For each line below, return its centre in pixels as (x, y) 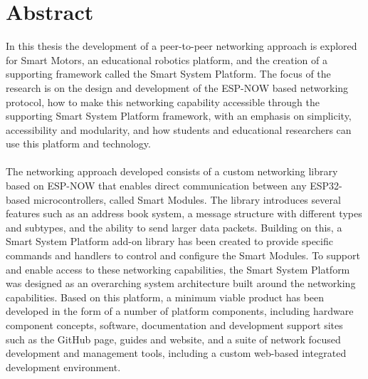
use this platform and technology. (78, 144)
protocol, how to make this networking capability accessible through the (163, 102)
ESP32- (326, 186)
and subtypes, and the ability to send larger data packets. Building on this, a (174, 227)
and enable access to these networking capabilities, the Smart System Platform (178, 269)
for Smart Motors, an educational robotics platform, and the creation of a (167, 59)
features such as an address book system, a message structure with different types (184, 213)
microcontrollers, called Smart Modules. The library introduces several (187, 199)
